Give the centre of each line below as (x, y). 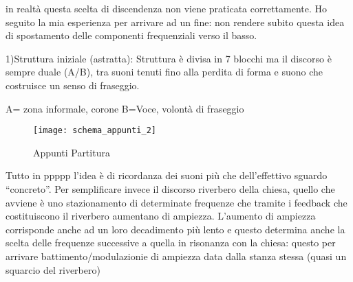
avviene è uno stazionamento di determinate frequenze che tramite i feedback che (176, 202)
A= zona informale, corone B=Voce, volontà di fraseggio (125, 108)
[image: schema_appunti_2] (95, 131)
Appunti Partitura (72, 152)
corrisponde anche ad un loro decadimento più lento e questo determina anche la (175, 229)
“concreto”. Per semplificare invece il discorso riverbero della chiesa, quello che (170, 189)
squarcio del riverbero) (53, 269)
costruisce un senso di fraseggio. (73, 85)
